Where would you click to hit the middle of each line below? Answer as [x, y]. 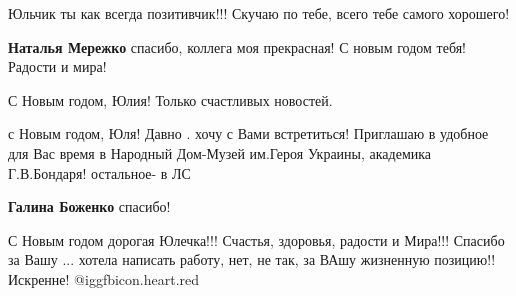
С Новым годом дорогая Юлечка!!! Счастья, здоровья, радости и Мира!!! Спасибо [256, 239]
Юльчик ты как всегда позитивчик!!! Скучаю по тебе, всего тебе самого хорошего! [259, 13]
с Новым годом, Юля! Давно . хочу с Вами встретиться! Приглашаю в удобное [248, 133]
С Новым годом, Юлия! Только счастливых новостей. [170, 99]
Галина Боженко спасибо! [89, 206]
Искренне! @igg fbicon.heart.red [104, 278]
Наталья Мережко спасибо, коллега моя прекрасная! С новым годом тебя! [237, 46]
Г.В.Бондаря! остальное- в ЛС [99, 172]
